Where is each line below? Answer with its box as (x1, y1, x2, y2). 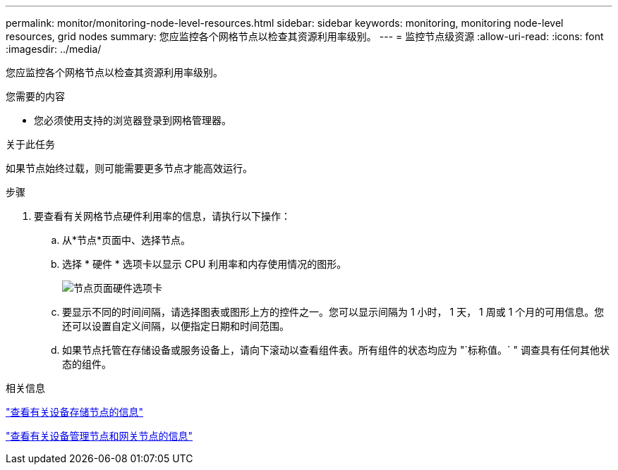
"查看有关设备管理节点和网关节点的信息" (6, 430, 193, 442)
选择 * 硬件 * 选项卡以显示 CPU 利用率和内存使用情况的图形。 (62, 258, 347, 270)
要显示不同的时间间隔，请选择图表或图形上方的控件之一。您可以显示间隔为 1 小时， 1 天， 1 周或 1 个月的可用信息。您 (62, 306, 605, 318)
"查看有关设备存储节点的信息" (6, 406, 144, 418)
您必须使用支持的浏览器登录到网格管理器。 (34, 114, 231, 126)
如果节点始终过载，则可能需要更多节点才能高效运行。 (6, 162, 253, 174)
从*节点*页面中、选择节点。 (62, 234, 191, 246)
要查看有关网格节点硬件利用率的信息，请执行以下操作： (34, 210, 291, 222)
